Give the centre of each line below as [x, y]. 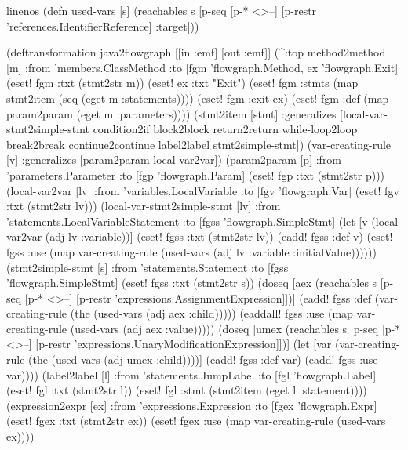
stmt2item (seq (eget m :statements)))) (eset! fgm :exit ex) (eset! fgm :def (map [198, 98]
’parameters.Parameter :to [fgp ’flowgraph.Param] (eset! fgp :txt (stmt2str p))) [196, 174]
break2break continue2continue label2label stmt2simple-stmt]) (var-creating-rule [199, 144]
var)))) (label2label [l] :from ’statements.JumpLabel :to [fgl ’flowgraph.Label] [191, 374]
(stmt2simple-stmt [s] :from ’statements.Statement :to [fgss [148, 267]
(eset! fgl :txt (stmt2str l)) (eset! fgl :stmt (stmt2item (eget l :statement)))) [187, 390]
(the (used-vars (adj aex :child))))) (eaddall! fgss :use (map [211, 313]
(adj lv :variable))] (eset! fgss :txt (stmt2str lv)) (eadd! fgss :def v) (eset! [219, 236]
